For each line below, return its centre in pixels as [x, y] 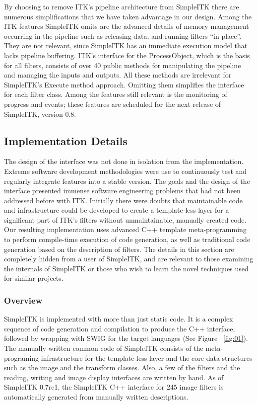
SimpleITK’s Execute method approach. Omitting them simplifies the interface [124, 84]
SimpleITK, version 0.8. [40, 114]
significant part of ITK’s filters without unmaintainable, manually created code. [125, 219]
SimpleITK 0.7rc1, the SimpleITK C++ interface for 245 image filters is [114, 387]
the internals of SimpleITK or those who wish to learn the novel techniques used [126, 268]
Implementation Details [66, 140]
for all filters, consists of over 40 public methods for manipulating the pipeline [123, 65]
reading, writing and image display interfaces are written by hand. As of [114, 377]
